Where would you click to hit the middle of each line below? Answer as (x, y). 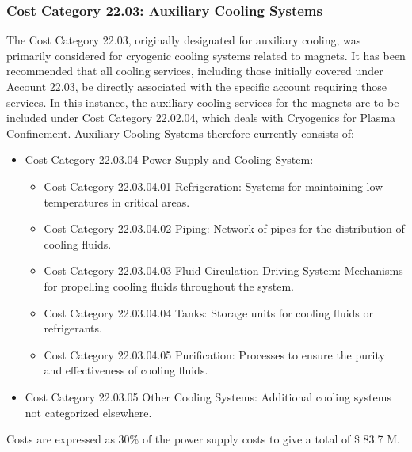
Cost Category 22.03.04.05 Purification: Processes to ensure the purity (214, 354)
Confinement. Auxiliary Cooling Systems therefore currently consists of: (180, 133)
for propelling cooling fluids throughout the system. (169, 285)
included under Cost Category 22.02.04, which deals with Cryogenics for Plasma (201, 118)
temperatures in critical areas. (117, 201)
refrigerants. (73, 328)
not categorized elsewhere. (88, 412)
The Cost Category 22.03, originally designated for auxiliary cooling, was (184, 40)
